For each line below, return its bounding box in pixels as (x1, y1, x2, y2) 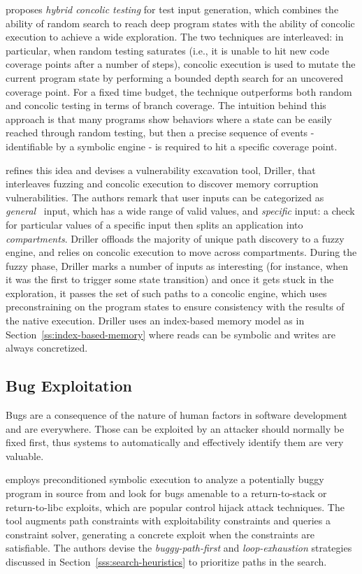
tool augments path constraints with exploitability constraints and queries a (6, 513, 331, 528)
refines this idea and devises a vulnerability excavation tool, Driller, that (6, 162, 316, 177)
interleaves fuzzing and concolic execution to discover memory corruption (6, 176, 319, 191)
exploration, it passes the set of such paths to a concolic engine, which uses (6, 285, 327, 300)
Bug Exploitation (6, 375, 132, 396)
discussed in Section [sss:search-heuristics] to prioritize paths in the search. (6, 554, 327, 568)
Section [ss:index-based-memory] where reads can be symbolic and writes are (6, 327, 335, 341)
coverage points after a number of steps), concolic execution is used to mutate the (6, 57, 356, 71)
